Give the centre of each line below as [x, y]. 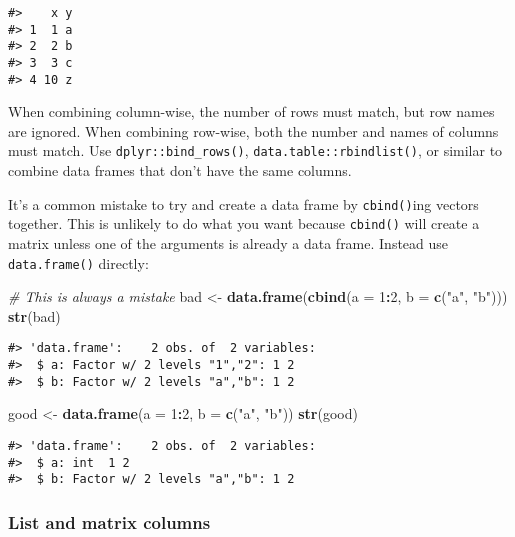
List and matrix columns [109, 521]
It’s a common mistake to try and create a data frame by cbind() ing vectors [243, 203]
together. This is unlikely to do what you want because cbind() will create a [244, 223]
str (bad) [34, 315]
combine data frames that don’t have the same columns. [180, 170]
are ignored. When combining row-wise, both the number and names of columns [253, 130]
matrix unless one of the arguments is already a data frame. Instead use [228, 243]
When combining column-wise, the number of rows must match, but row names [251, 111]
